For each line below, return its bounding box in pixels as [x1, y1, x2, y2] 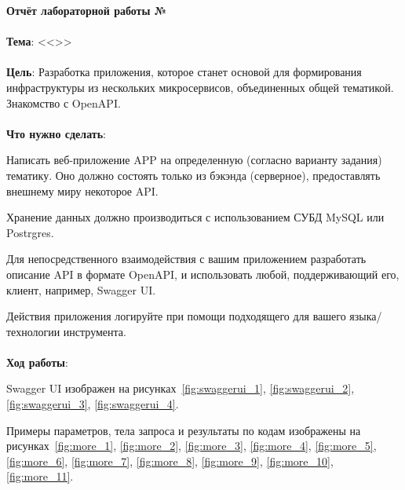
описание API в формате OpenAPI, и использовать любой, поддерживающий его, [6, 265, 400, 282]
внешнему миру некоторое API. [6, 182, 159, 199]
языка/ [349, 308, 382, 324]
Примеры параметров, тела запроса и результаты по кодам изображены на [6, 422, 361, 438]
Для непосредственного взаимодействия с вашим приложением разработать [6, 250, 367, 267]
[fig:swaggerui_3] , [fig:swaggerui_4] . [6, 396, 179, 412]
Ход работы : [6, 353, 68, 370]
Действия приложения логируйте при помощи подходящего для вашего [6, 308, 346, 324]
